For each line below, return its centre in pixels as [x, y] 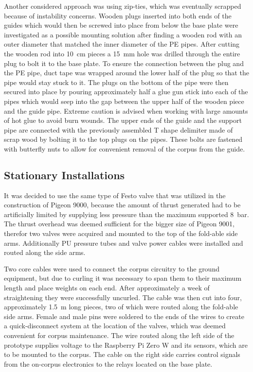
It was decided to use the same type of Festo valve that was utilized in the [115, 195]
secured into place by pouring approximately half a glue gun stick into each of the [126, 92]
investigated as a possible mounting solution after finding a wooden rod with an [123, 34]
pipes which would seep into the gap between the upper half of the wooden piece [124, 101]
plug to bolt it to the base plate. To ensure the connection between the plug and [124, 63]
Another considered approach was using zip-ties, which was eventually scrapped [123, 6]
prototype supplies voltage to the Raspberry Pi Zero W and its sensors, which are [126, 345]
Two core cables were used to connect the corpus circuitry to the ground [112, 268]
